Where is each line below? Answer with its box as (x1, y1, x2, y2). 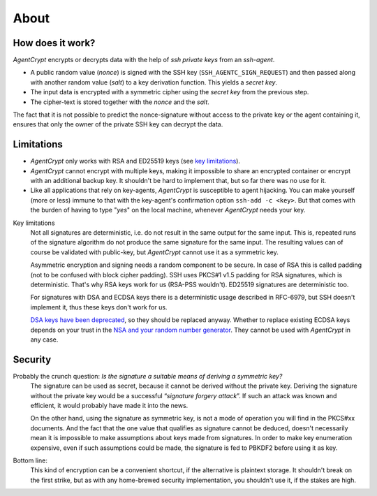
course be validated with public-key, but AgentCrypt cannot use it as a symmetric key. (30, 248, 279, 256)
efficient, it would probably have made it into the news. (30, 402, 188, 410)
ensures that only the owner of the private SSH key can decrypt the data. (13, 120, 223, 129)
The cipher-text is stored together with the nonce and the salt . (30, 98, 209, 106)
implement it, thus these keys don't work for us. (30, 302, 168, 311)
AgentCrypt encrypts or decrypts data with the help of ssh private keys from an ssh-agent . (13, 56, 275, 64)
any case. (30, 335, 59, 344)
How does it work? (13, 37, 96, 49)
